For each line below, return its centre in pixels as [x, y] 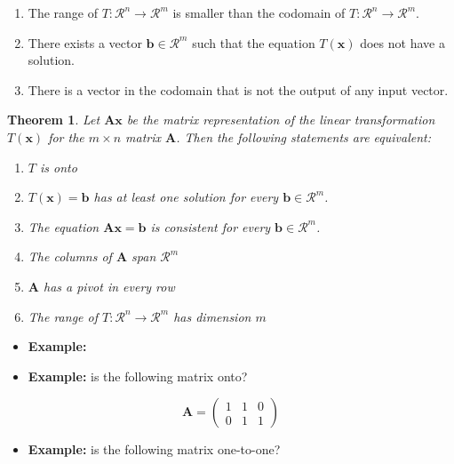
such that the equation [254, 42]
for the [66, 136]
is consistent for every [211, 226]
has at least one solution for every [186, 197]
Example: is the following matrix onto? [138, 376]
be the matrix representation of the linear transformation [281, 120]
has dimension [212, 316]
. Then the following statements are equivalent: [304, 136]
